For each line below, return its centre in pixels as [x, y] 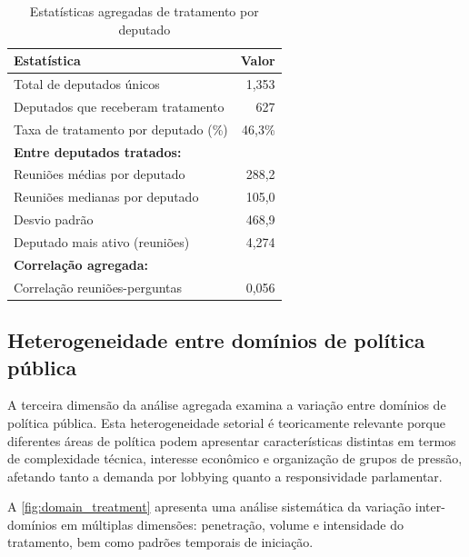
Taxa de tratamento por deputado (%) [121, 129]
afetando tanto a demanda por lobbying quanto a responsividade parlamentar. [225, 476]
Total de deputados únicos [87, 84]
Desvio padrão [54, 219]
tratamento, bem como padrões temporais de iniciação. [160, 542]
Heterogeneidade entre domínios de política [216, 340]
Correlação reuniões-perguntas [98, 287]
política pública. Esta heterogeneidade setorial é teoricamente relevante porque [226, 422]
